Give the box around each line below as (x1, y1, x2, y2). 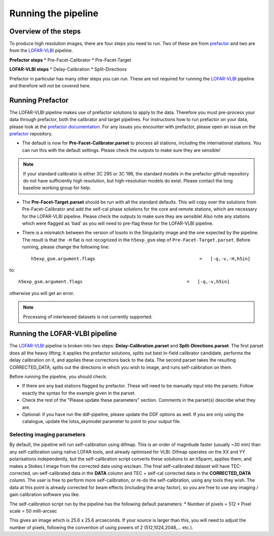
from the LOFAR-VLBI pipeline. (9, 47, 73, 53)
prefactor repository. (9, 131, 53, 137)
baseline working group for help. (23, 185, 91, 191)
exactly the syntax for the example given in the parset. (22, 390, 136, 396)
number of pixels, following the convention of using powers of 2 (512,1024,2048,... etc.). (9, 524, 193, 530)
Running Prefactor (9, 96, 68, 104)
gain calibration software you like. (9, 491, 80, 498)
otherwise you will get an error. (9, 290, 75, 296)
